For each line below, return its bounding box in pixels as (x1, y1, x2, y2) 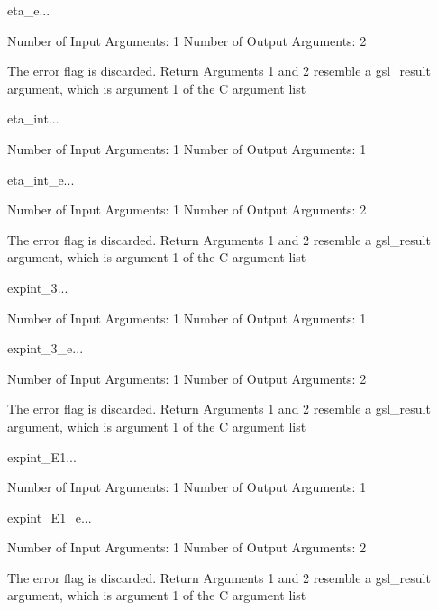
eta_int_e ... (7, 169, 75, 188)
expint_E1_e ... (7, 507, 92, 526)
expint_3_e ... (7, 339, 84, 358)
